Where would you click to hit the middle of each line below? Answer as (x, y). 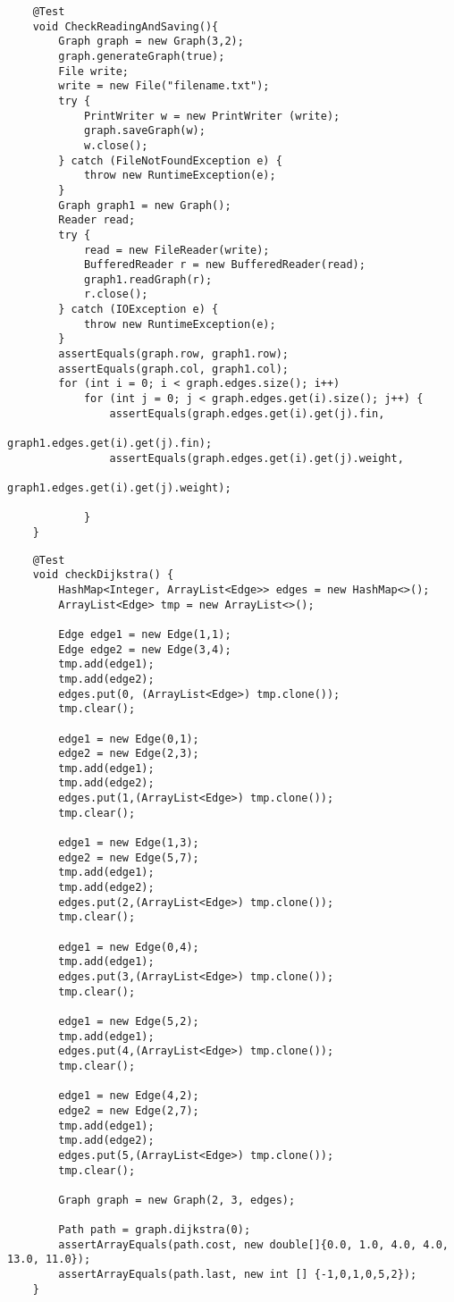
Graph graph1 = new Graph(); (145, 205)
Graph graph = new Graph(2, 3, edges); (177, 1200)
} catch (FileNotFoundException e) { (170, 160)
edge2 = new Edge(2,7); (129, 1110)
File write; (94, 71)
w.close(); (116, 145)
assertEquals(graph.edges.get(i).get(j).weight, (256, 458)
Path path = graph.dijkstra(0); (155, 1230)
